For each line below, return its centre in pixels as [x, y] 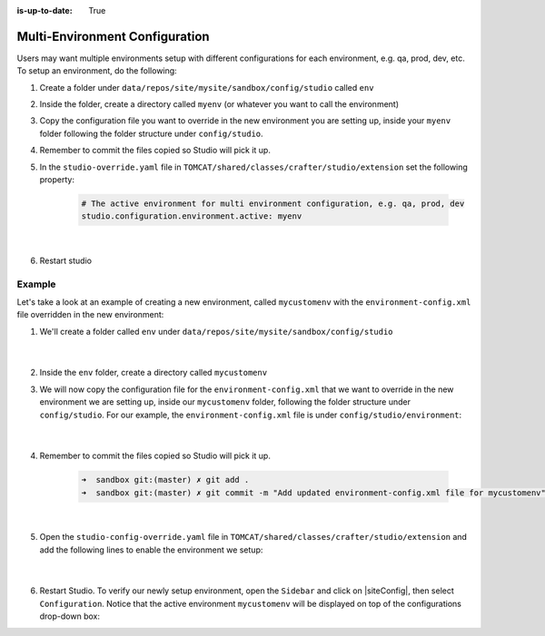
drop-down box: [69, 616]
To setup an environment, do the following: [97, 71]
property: [57, 180]
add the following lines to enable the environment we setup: [151, 550]
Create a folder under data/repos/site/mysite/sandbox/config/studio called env [207, 87]
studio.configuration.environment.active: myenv [192, 216]
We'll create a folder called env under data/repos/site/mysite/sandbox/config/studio [217, 331]
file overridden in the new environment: [90, 315]
